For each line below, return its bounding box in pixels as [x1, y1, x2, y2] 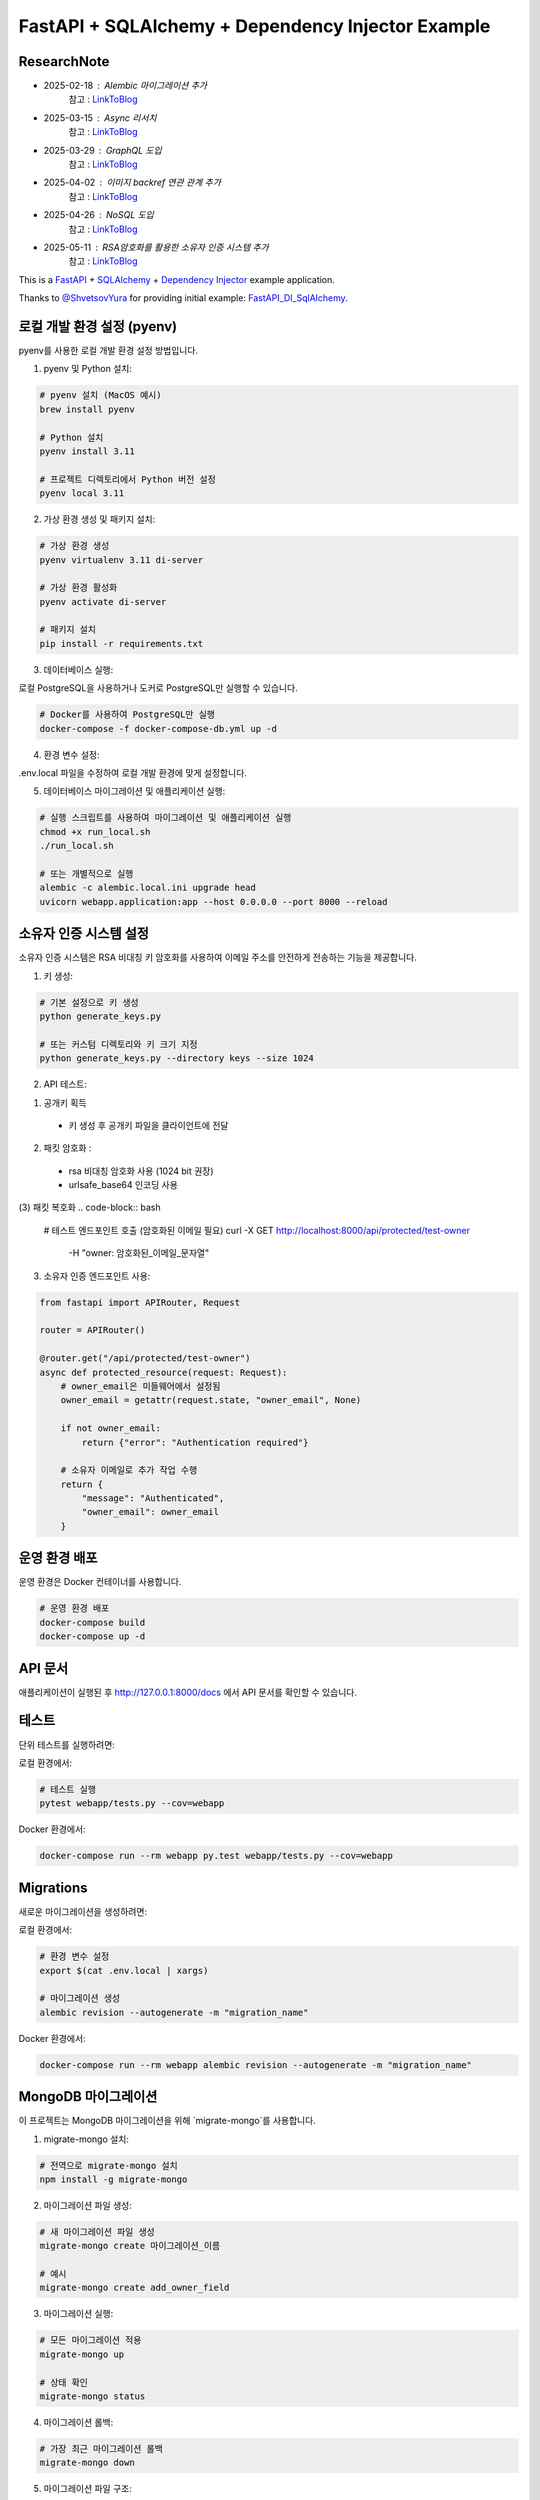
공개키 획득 [43, 1096, 87, 1109]
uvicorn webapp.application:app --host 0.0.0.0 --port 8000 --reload [39, 896, 388, 907]
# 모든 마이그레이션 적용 [39, 2335, 142, 2346]
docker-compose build [39, 1616, 146, 1628]
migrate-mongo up [39, 2348, 125, 2360]
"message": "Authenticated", [81, 1493, 225, 1504]
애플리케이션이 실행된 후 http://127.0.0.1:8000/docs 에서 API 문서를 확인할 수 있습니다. [18, 1686, 357, 1698]
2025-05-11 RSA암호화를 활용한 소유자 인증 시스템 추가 [43, 241, 269, 253]
